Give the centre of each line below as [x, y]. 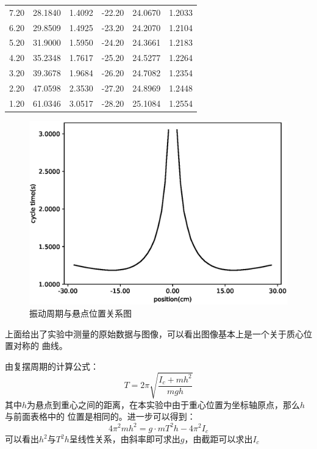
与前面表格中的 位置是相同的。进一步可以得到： [100, 416]
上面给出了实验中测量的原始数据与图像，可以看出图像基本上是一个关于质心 [154, 333]
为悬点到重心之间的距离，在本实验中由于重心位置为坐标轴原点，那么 [164, 404]
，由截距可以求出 [219, 439]
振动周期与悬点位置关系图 [80, 313]
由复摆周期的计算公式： [52, 366]
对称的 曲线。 [40, 346]
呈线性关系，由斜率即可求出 [125, 439]
